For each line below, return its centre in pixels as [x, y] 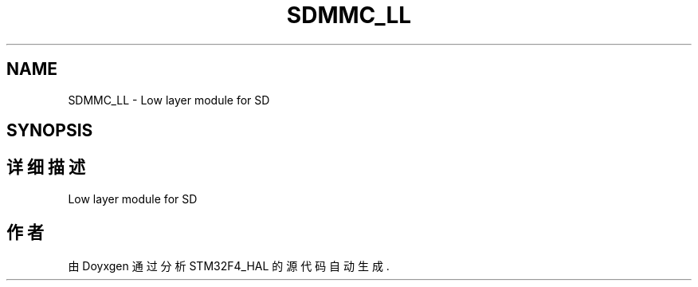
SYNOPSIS [50, 131]
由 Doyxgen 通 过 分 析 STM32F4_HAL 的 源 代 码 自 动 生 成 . [229, 265]
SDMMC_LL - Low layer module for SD [169, 100]
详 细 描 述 [46, 167]
